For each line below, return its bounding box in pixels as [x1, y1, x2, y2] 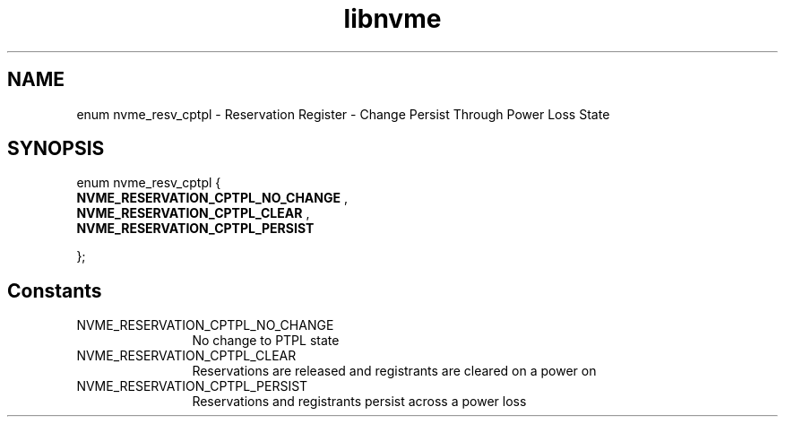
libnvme [343, 4, 442, 34]
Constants [7, 279, 102, 302]
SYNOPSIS [7, 137, 105, 160]
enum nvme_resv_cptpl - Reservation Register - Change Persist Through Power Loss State [76, 106, 610, 122]
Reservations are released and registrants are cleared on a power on [192, 363, 597, 379]
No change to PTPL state [192, 333, 340, 349]
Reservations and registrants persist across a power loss [192, 394, 527, 410]
